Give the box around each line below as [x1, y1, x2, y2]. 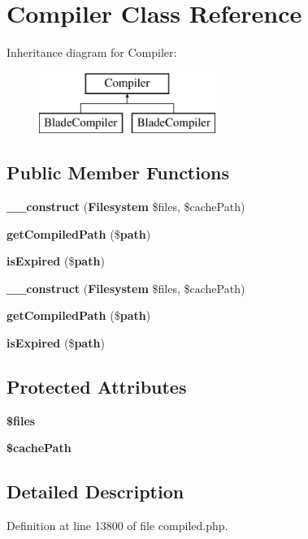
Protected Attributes [7, 374, 187, 399]
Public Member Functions [7, 160, 229, 185]
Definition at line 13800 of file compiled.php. [7, 517, 228, 534]
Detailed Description [7, 479, 184, 504]
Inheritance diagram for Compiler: [7, 44, 177, 61]
